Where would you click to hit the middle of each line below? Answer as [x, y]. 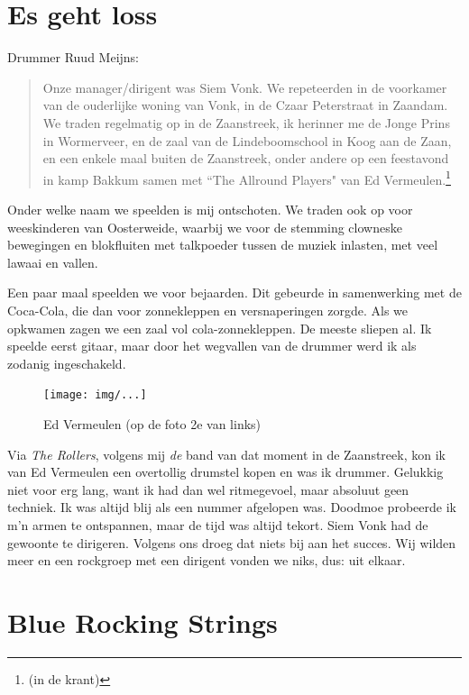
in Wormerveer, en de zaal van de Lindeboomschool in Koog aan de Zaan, [247, 140]
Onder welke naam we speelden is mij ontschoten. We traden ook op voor [210, 209]
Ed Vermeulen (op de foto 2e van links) [152, 423]
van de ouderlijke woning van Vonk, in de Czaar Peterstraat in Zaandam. [245, 105]
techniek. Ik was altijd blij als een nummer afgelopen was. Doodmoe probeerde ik [232, 507]
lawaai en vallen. [53, 262]
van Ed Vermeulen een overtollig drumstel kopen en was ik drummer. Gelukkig [225, 472]
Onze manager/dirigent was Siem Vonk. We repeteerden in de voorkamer [245, 87]
